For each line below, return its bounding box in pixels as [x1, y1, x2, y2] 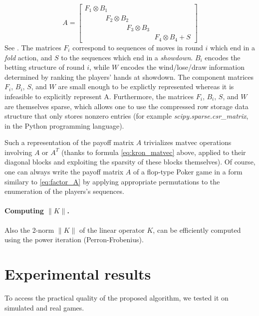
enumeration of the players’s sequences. [4, 186, 124, 196]
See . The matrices [4, 42, 61, 52]
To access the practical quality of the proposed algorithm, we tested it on [4, 292, 229, 303]
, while [89, 62, 110, 72]
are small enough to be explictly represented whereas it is [58, 81, 234, 92]
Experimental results [4, 264, 151, 284]
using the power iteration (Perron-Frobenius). [4, 234, 144, 245]
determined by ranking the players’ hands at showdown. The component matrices [4, 71, 254, 82]
